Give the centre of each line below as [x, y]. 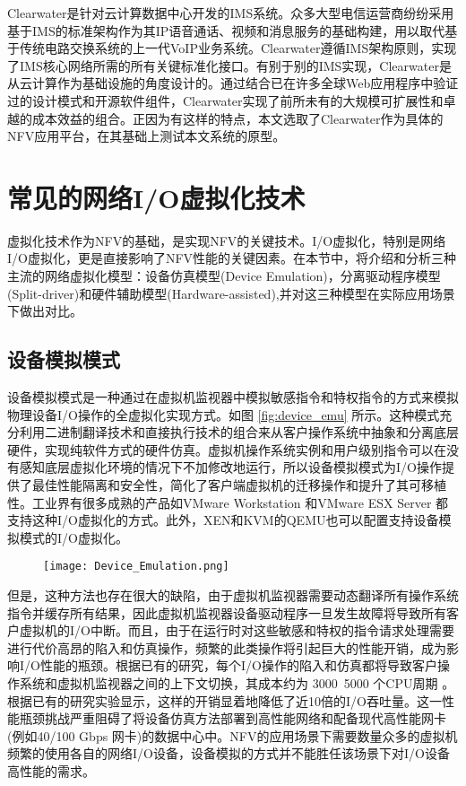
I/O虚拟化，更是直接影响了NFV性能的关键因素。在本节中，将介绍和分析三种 [232, 258]
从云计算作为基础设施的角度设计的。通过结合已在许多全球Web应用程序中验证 [233, 83]
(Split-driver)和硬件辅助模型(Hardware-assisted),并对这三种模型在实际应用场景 [231, 293]
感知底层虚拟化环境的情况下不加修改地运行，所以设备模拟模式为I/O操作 [230, 467]
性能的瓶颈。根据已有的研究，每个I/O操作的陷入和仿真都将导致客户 [238, 665]
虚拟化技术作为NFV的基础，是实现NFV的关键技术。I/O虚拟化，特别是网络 [227, 240]
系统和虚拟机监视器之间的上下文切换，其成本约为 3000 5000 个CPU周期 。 [237, 683]
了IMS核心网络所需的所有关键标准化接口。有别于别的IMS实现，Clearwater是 [229, 65]
